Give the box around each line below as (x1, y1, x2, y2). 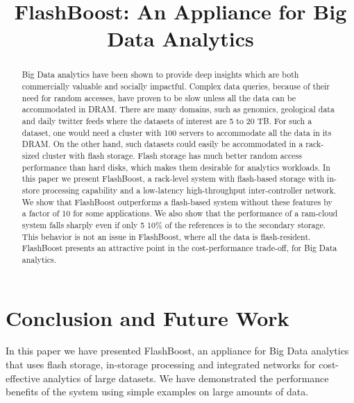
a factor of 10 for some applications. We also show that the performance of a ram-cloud (22, 207, 338, 219)
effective (6, 370, 40, 385)
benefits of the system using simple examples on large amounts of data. (6, 384, 309, 399)
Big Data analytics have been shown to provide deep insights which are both (22, 69, 299, 80)
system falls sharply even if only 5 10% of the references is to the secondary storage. (22, 218, 326, 230)
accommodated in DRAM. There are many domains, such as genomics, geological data (22, 103, 335, 115)
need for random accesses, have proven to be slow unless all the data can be (22, 92, 296, 103)
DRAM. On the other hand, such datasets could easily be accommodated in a (22, 138, 303, 150)
